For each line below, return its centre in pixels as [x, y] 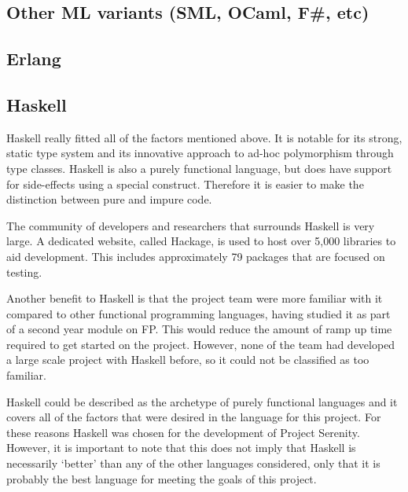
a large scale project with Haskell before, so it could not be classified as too [188, 360]
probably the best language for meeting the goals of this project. [162, 478]
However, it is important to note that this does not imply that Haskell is [181, 448]
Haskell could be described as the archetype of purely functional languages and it [202, 401]
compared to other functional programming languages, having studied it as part [198, 313]
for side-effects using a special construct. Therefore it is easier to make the [185, 184]
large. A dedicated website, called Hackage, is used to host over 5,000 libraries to [201, 241]
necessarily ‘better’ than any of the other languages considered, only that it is [193, 463]
